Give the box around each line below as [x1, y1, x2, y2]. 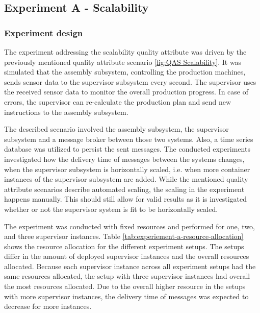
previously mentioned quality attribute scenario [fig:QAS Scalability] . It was [4, 56, 242, 67]
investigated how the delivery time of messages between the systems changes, [4, 153, 245, 164]
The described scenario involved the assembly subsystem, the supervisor [4, 124, 229, 134]
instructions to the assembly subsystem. [4, 106, 128, 117]
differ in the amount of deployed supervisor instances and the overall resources [4, 251, 249, 261]
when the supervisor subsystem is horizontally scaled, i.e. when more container [4, 163, 250, 174]
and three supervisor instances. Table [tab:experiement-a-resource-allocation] [4, 231, 244, 242]
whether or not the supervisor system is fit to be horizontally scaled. [4, 203, 218, 214]
